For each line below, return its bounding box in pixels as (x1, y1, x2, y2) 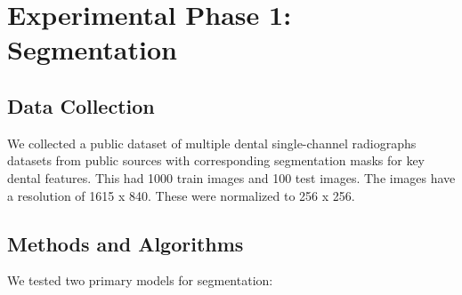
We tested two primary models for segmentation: (7, 271, 273, 290)
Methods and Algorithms (7, 229, 244, 257)
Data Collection (7, 92, 155, 119)
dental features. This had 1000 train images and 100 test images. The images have (7, 168, 456, 187)
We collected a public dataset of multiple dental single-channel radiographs (7, 133, 417, 152)
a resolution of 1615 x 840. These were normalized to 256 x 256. (7, 186, 355, 204)
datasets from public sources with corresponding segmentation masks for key (7, 151, 426, 170)
